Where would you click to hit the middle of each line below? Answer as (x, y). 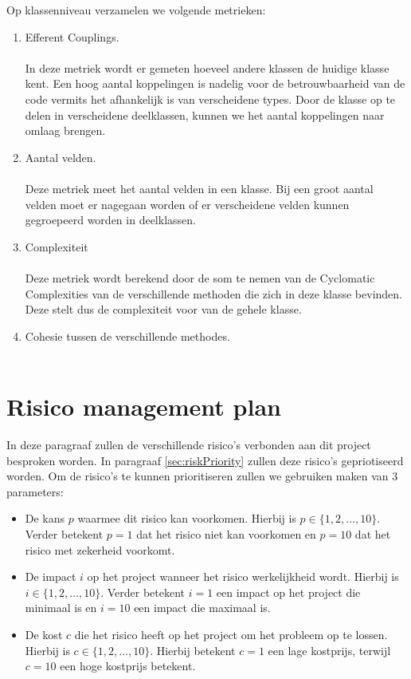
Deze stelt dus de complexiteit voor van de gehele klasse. (163, 309)
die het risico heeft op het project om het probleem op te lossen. (231, 634)
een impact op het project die (288, 592)
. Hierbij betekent (193, 650)
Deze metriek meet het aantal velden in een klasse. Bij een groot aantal (199, 188)
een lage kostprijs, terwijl (329, 650)
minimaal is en (61, 608)
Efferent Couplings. (72, 36)
